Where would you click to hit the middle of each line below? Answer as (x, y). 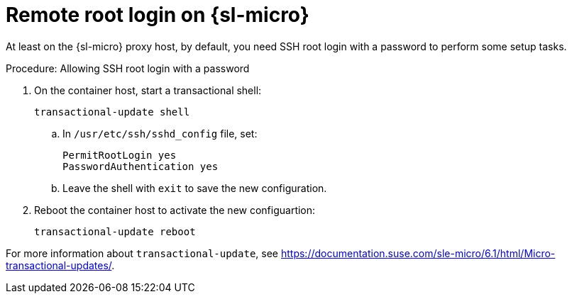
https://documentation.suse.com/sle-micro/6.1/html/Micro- (418, 253)
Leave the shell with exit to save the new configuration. (195, 188)
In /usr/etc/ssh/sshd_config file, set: (160, 133)
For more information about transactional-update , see (142, 253)
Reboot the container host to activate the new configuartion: (175, 210)
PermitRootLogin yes (120, 155)
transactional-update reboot (115, 231)
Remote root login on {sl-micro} (158, 15)
